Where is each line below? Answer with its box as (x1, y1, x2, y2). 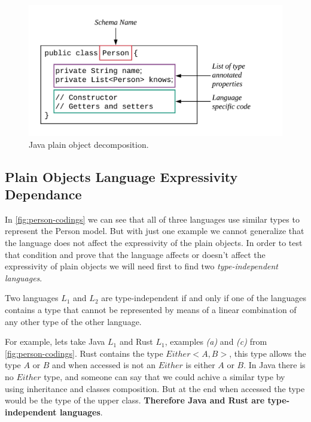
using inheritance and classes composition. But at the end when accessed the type (5, 382, 305, 394)
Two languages (5, 292, 59, 304)
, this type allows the (229, 347, 306, 359)
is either (185, 359, 215, 371)
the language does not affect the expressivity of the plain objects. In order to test (5, 236, 303, 248)
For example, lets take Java (5, 335, 105, 348)
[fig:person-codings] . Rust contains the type (5, 347, 163, 359)
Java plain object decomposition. (29, 138, 149, 150)
